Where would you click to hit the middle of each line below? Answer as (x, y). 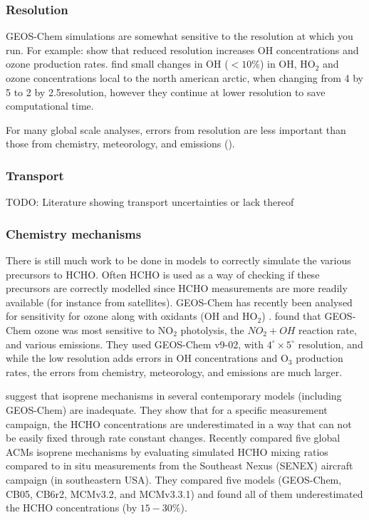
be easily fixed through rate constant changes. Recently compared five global (173, 438)
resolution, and (331, 344)
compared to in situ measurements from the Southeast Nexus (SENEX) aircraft (180, 466)
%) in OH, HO (284, 64)
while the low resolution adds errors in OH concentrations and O (147, 358)
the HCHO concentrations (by (72, 508)
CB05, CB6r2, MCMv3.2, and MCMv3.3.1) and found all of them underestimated (184, 493)
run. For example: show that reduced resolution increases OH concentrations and (182, 50)
